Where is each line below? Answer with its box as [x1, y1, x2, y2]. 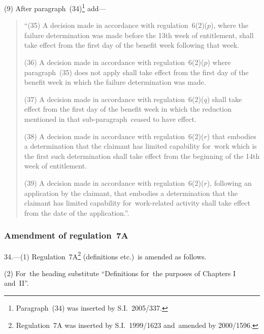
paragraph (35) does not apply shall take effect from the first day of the [24, 66, 249, 77]
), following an [207, 177, 252, 188]
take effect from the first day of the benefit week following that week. [24, 40, 240, 50]
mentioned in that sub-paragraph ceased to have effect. [24, 114, 196, 124]
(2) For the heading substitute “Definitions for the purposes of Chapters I [4, 268, 236, 278]
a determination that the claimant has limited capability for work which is [24, 141, 257, 151]
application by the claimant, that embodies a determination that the [24, 187, 238, 198]
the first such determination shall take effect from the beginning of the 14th [24, 150, 260, 161]
